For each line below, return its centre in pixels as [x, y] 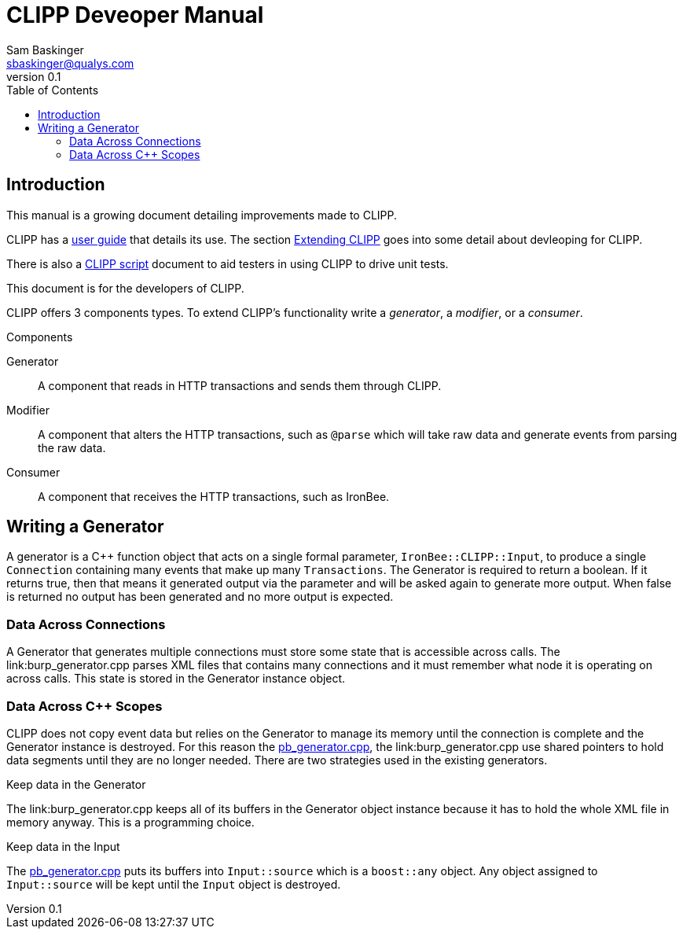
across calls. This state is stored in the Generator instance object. [176, 679]
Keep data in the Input [63, 846]
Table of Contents [53, 90]
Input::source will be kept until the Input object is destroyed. [174, 884]
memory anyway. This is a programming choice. [130, 822]
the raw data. [72, 447]
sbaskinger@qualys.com [70, 63]
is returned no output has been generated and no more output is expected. [200, 597]
